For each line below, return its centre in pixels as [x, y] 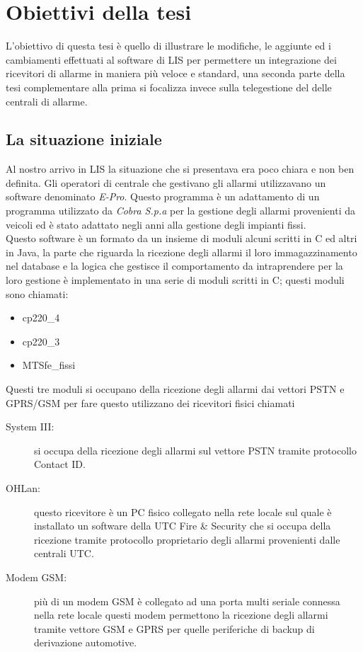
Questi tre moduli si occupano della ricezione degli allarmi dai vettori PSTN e [175, 389]
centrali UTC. [64, 553]
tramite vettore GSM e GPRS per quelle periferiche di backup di [174, 628]
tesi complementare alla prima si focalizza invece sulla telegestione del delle [169, 87]
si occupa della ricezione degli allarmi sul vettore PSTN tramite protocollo [195, 450]
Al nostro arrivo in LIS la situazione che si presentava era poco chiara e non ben [180, 169]
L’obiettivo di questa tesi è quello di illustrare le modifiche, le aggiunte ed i [168, 46]
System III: [30, 427]
